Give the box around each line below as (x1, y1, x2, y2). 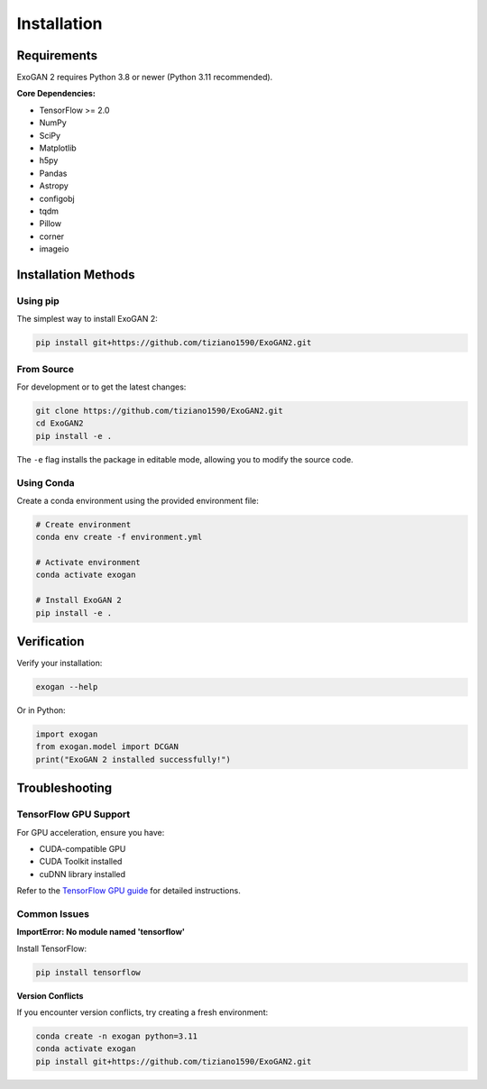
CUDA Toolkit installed (39, 856, 123, 867)
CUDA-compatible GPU (39, 844, 126, 854)
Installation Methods (16, 267, 135, 282)
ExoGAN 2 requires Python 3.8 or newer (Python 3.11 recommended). (16, 72, 273, 83)
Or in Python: (16, 705, 67, 716)
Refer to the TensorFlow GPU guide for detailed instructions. (16, 885, 241, 896)
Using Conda (16, 476, 76, 489)
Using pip (16, 294, 60, 307)
